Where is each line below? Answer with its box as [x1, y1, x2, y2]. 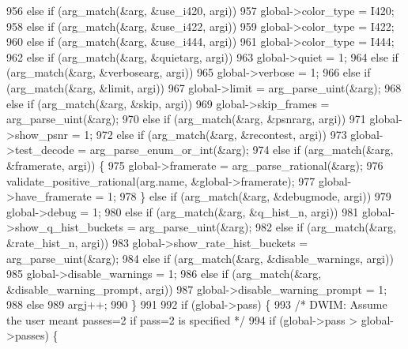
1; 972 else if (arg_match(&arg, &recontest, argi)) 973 [84, 126, 347, 142]
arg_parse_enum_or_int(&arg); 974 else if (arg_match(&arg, [89, 141, 394, 158]
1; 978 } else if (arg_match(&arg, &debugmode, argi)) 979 [108, 188, 391, 205]
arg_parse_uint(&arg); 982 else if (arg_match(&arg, [139, 219, 396, 235]
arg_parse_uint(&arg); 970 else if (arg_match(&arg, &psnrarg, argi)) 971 [6, 111, 366, 127]
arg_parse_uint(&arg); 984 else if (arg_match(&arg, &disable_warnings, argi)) [6, 250, 394, 266]
